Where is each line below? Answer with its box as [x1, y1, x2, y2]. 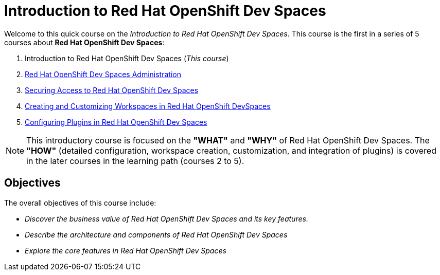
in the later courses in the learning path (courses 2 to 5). [26, 155, 244, 166]
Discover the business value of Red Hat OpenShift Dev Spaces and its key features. [25, 214, 308, 223]
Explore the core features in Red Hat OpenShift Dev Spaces [25, 246, 226, 255]
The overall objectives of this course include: [4, 198, 156, 207]
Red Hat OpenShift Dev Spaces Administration [25, 69, 181, 79]
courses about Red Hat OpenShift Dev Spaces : [4, 38, 165, 47]
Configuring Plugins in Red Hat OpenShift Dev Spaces [25, 117, 207, 126]
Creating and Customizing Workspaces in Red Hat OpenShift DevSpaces [25, 101, 271, 111]
